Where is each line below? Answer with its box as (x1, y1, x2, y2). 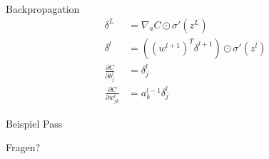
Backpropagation (6, 1, 80, 16)
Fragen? (6, 140, 41, 155)
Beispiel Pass (6, 116, 63, 130)
